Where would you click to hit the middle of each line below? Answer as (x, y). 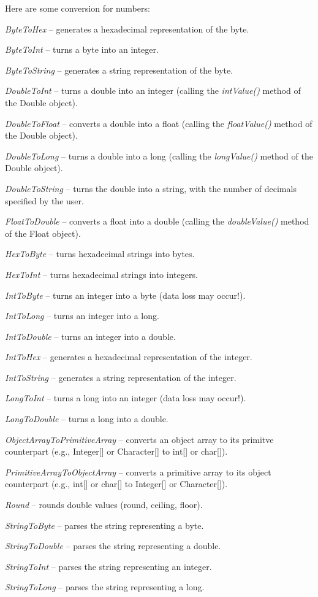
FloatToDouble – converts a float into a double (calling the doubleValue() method (157, 221)
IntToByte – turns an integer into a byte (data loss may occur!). (125, 295)
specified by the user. (44, 200)
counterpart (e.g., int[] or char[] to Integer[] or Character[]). (116, 484)
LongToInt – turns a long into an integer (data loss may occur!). (126, 398)
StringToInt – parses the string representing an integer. (108, 566)
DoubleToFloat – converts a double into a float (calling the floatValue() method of (159, 123)
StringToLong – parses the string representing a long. (105, 587)
